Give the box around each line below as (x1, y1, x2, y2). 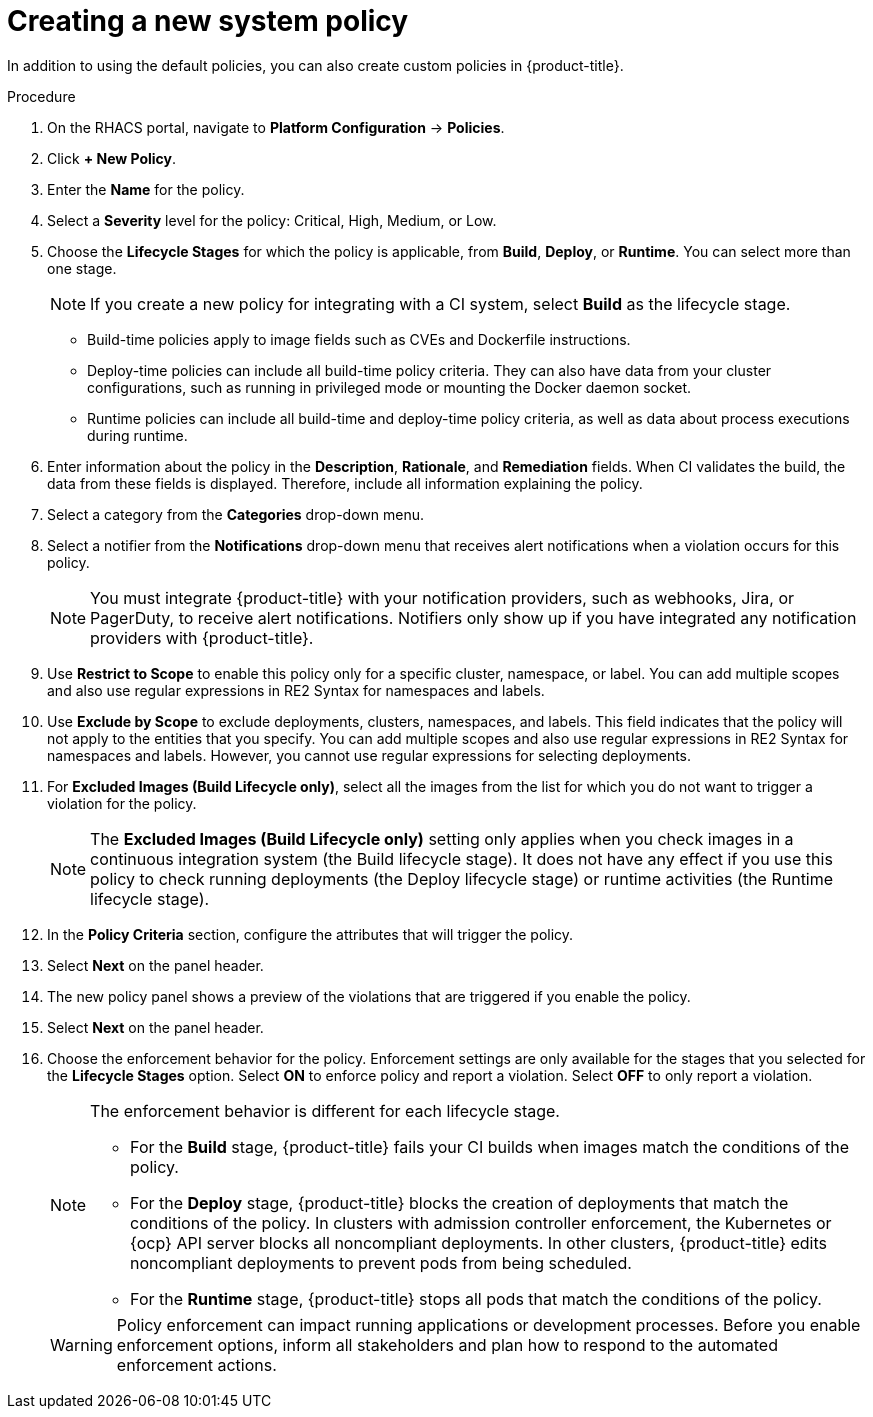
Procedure (7, 87, 76, 105)
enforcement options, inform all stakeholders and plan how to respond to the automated (116, 1334, 778, 1355)
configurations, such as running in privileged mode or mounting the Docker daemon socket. (87, 378, 692, 396)
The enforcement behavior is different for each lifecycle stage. (90, 1100, 560, 1121)
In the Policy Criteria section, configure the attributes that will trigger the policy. (47, 925, 574, 943)
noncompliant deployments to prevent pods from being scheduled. (130, 1252, 632, 1273)
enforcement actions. (116, 1354, 277, 1375)
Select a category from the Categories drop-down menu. (47, 505, 424, 523)
